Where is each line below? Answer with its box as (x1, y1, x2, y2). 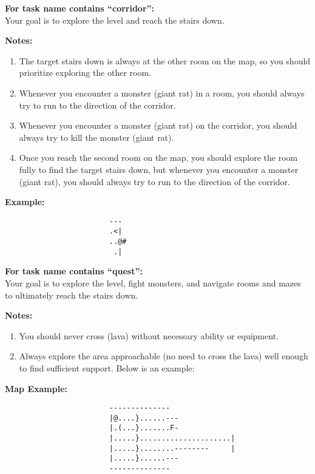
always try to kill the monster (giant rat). (19, 130, 174, 143)
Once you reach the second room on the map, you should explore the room (19, 151, 298, 164)
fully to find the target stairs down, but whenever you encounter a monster (19, 163, 299, 175)
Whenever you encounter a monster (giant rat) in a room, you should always (19, 86, 305, 99)
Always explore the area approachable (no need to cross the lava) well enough (19, 350, 308, 362)
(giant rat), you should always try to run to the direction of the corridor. (19, 175, 290, 188)
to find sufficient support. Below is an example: (19, 361, 195, 374)
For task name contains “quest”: (5, 265, 143, 277)
